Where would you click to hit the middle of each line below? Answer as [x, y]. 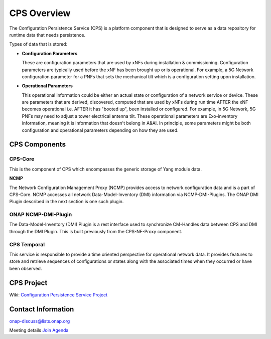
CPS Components [38, 145]
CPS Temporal [27, 244]
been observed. [26, 268]
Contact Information [42, 309]
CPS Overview [40, 13]
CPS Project [28, 283]
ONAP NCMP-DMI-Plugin [41, 215]
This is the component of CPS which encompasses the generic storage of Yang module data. [105, 169]
